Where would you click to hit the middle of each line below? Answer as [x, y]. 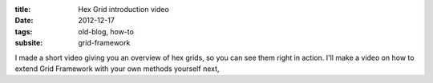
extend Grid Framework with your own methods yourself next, [117, 69]
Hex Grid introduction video [124, 9]
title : [23, 9]
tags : [24, 31]
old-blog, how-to [106, 31]
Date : [24, 21]
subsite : [29, 43]
